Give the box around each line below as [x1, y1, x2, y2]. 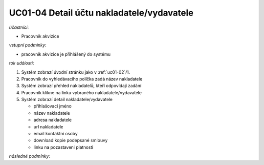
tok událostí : [9, 60, 34, 66]
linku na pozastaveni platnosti [33, 144, 93, 150]
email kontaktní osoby [33, 131, 78, 137]
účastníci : [9, 24, 29, 30]
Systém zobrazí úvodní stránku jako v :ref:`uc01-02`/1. [21, 69, 131, 75]
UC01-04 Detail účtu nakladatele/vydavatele [9, 7, 194, 18]
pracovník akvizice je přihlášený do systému [21, 51, 111, 57]
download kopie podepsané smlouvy [33, 137, 108, 144]
